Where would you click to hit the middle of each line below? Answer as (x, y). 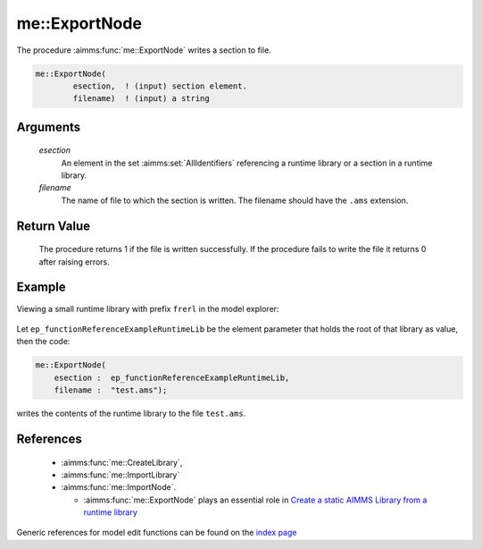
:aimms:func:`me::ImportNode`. (119, 487)
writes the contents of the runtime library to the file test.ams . (131, 414)
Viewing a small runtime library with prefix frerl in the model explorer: (148, 308)
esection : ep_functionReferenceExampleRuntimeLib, (172, 377)
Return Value (54, 226)
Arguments (49, 127)
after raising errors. (75, 262)
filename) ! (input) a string (141, 99)
